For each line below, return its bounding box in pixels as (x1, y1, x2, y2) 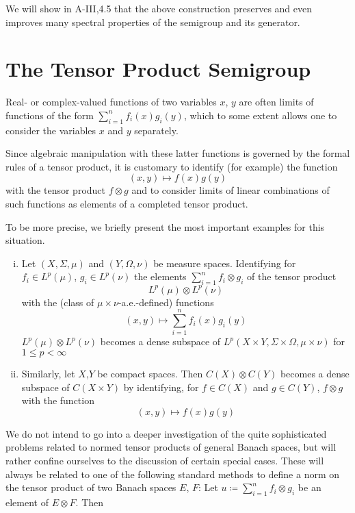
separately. (134, 123, 179, 137)
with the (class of (21, 295, 94, 309)
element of (5, 495, 49, 510)
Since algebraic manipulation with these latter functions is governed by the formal (5, 146, 350, 160)
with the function (21, 393, 94, 408)
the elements (133, 269, 187, 284)
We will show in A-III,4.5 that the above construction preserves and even (5, 1, 313, 15)
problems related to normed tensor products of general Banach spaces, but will (5, 440, 337, 454)
